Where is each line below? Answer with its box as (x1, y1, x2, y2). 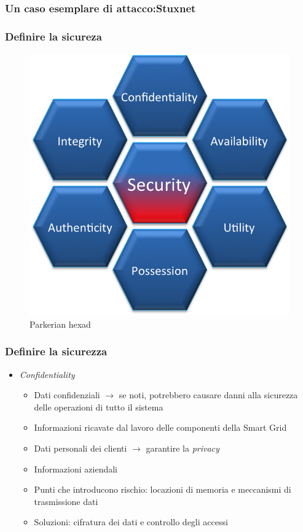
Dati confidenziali (34, 388, 100, 401)
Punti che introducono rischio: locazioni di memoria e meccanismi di (34, 483, 291, 496)
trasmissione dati (34, 495, 98, 507)
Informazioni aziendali (34, 462, 117, 475)
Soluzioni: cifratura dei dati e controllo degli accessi (34, 515, 228, 528)
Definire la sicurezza (5, 344, 108, 359)
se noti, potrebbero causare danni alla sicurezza (119, 388, 298, 401)
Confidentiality (19, 368, 75, 380)
